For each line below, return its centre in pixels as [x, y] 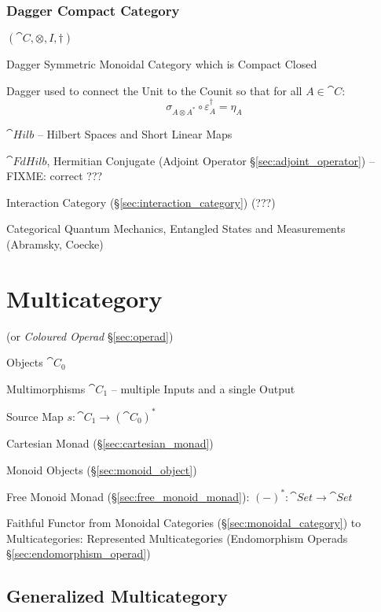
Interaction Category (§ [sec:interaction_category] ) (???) [141, 202]
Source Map [35, 416]
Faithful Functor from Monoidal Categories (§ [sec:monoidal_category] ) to [184, 523]
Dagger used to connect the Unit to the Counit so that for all [154, 90]
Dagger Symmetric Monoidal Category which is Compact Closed [162, 64]
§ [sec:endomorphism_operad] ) [79, 553]
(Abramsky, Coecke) [55, 243]
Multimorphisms [46, 388]
